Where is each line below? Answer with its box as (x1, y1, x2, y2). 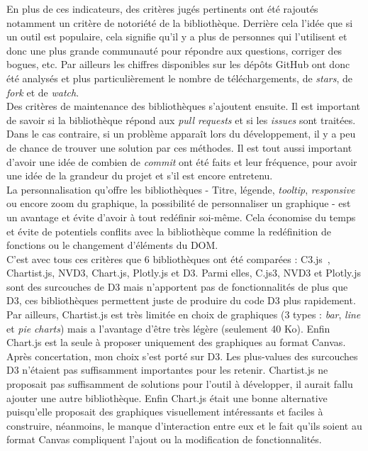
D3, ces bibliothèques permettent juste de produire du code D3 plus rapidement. (6, 293, 356, 308)
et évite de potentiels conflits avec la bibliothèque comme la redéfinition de (6, 223, 331, 238)
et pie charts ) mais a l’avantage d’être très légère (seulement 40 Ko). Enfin (6, 321, 330, 335)
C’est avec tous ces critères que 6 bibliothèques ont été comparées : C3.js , (6, 251, 330, 266)
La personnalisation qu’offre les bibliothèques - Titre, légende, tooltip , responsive (6, 182, 355, 196)
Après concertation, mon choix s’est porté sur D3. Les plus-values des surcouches (6, 348, 358, 363)
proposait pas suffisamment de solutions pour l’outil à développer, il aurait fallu (6, 377, 353, 391)
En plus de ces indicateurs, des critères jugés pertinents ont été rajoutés (6, 1, 318, 16)
